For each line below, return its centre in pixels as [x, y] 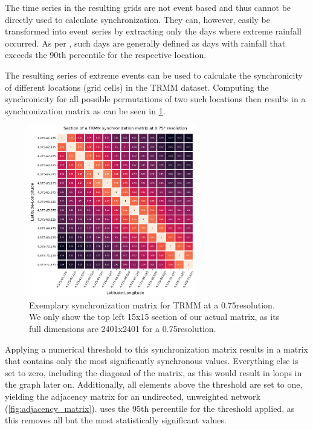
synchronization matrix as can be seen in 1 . [85, 110]
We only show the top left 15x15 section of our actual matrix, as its [154, 317]
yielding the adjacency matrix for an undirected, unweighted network [133, 396]
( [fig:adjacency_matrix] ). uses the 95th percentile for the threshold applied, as [150, 408]
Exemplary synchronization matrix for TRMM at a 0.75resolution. [152, 305]
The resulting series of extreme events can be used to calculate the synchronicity [154, 75]
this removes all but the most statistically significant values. [116, 420]
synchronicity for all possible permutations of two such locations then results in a [155, 99]
